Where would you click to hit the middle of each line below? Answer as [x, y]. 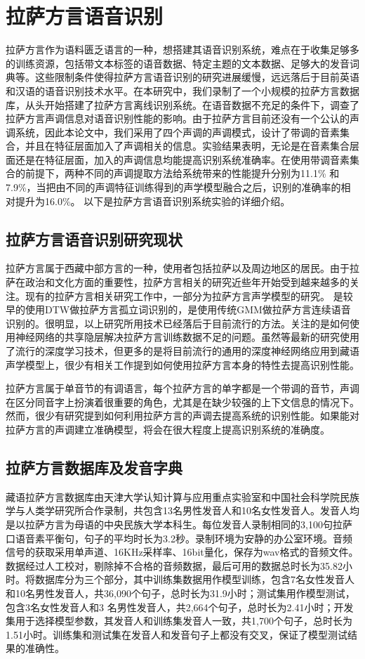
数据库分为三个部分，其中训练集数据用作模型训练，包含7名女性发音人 [194, 579]
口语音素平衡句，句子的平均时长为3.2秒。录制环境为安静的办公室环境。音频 [179, 538]
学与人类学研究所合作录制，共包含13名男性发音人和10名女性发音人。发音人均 [182, 510]
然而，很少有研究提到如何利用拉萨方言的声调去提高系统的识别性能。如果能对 [182, 416]
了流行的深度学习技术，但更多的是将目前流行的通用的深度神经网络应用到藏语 [182, 351]
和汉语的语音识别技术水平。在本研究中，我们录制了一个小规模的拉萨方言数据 [182, 90]
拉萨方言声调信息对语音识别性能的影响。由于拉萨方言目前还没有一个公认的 [178, 118]
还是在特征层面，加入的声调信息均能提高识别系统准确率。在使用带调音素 [182, 159]
